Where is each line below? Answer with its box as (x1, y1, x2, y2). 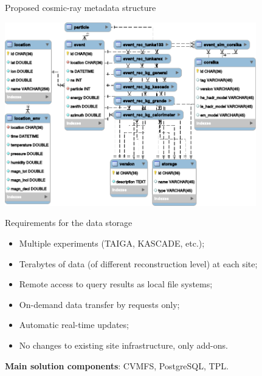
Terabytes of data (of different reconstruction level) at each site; (19, 257, 258, 270)
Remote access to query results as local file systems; (19, 278, 213, 290)
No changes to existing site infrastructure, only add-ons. (19, 338, 228, 351)
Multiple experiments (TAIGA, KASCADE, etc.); (19, 237, 205, 250)
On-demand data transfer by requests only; (19, 298, 180, 310)
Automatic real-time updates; (19, 318, 129, 331)
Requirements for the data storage (5, 216, 133, 229)
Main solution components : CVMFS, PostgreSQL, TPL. (5, 359, 229, 372)
